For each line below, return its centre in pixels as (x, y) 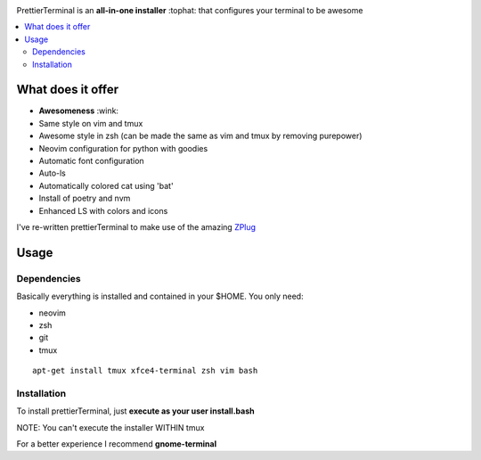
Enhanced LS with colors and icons (103, 210)
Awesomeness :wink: (79, 111)
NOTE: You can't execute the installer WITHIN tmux (110, 427)
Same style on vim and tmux (91, 123)
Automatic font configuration (91, 161)
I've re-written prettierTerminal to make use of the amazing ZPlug (136, 226)
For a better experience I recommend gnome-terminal (117, 444)
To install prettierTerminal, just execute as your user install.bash (135, 411)
